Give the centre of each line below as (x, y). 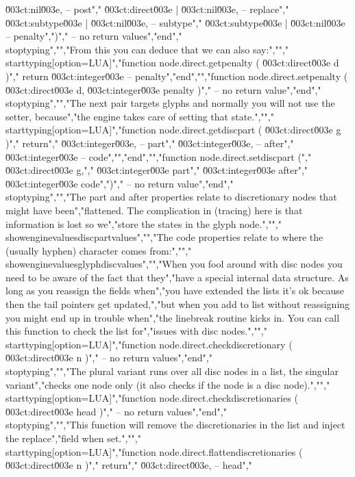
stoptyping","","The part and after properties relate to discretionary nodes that (171, 197)
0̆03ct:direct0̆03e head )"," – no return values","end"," (116, 411)
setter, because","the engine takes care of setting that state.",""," (140, 116)
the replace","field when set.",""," (73, 438)
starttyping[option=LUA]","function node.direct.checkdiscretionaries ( (152, 398)
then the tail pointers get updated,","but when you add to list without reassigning (178, 304)
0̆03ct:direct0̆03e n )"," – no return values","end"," (109, 358)
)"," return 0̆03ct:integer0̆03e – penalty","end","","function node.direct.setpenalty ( (177, 76)
